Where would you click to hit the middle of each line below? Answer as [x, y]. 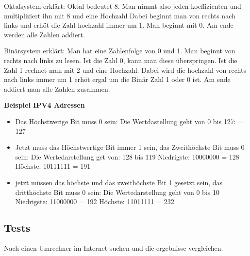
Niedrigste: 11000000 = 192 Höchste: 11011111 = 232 [95, 201]
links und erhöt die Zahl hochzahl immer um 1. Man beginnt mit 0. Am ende [119, 25]
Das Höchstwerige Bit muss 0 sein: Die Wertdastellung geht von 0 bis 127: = [129, 121]
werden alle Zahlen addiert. [44, 34]
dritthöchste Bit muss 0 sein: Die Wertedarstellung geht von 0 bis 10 [117, 192]
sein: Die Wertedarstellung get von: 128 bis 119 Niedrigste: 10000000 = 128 [127, 156]
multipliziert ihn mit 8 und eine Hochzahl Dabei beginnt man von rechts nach [120, 15]
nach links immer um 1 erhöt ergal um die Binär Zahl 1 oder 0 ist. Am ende [117, 79]
